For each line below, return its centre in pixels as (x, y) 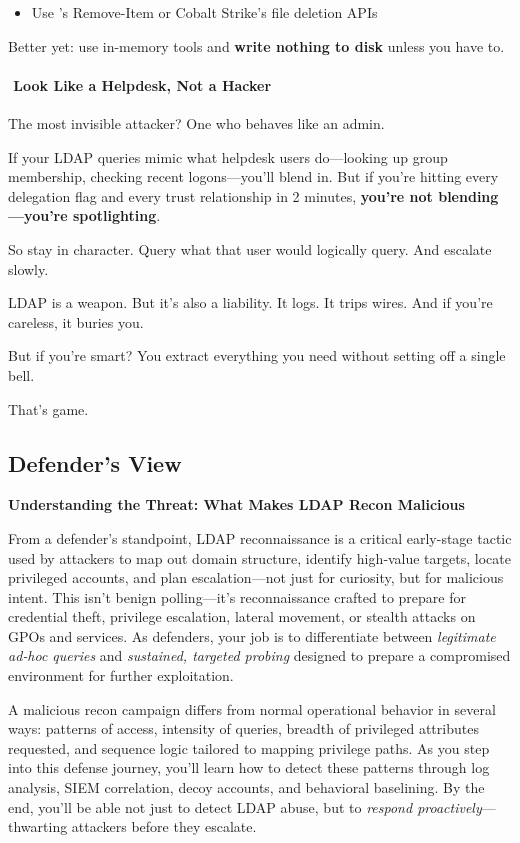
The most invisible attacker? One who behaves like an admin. (196, 122)
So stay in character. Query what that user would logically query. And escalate (250, 248)
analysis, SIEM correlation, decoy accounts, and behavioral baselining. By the (246, 787)
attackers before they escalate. (164, 826)
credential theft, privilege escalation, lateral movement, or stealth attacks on (242, 616)
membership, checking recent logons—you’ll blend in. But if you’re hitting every (253, 176)
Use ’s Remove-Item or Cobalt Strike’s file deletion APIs (204, 12)
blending (468, 195)
